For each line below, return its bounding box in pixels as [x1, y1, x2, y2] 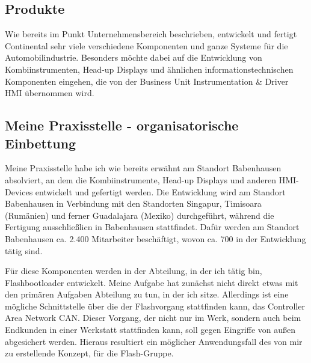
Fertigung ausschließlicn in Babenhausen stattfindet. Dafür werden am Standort [5, 221, 300, 233]
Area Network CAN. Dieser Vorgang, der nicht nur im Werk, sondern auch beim [5, 311, 301, 324]
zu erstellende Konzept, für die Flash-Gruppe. [5, 347, 174, 359]
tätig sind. [5, 244, 43, 257]
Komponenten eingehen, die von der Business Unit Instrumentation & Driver [5, 75, 289, 87]
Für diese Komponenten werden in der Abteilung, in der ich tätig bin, [5, 264, 262, 277]
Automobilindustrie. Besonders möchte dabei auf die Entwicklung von [5, 51, 262, 64]
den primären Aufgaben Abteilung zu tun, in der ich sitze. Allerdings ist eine [5, 288, 289, 300]
